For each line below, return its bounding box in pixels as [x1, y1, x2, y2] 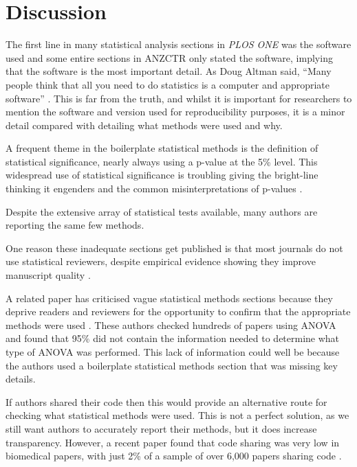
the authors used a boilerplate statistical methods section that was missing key [6, 358, 338, 372]
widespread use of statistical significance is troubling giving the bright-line [6, 168, 318, 182]
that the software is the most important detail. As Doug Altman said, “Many [6, 64, 332, 78]
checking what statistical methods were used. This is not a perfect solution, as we [6, 408, 349, 422]
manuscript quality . [6, 268, 91, 282]
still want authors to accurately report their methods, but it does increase [6, 421, 317, 435]
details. [6, 372, 36, 386]
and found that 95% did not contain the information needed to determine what [6, 331, 340, 345]
